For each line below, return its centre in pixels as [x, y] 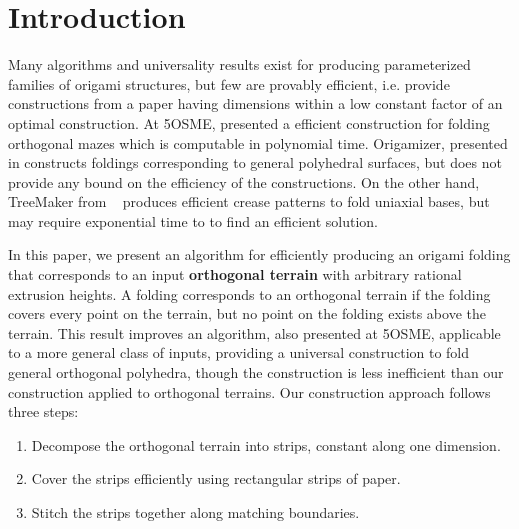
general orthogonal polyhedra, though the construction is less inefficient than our [256, 372]
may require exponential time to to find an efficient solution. [193, 220]
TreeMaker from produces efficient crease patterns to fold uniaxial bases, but [249, 201]
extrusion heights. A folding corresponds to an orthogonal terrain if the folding [249, 293]
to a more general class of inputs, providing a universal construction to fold [239, 352]
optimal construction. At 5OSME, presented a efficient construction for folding [249, 122]
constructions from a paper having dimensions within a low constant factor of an [255, 103]
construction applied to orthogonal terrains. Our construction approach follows [249, 391]
